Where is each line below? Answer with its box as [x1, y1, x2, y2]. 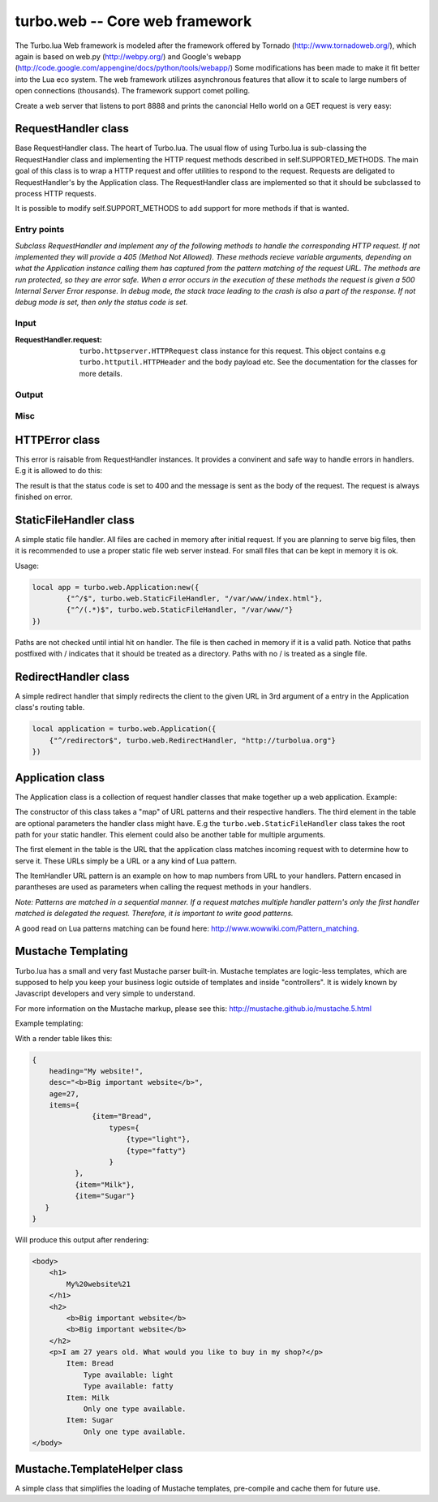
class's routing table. [15, 703, 85, 712]
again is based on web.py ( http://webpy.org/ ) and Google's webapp [15, 51, 242, 61]
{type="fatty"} [126, 1146, 187, 1156]
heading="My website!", [49, 1066, 144, 1075]
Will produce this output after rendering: [15, 1234, 149, 1245]
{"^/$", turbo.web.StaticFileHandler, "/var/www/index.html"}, [66, 594, 324, 604]
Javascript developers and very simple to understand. [15, 988, 195, 998]
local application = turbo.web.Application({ [32, 725, 217, 734]
